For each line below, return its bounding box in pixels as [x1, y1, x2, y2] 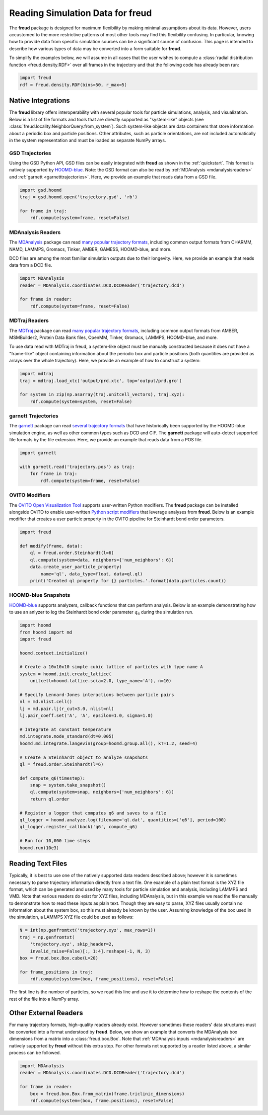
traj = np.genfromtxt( [19, 934, 75, 940]
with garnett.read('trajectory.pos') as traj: [19, 464, 135, 470]
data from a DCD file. [9, 262, 53, 268]
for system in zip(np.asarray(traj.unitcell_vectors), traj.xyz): [19, 392, 185, 398]
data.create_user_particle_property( [30, 564, 122, 570]
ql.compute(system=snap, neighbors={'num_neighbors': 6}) [30, 789, 174, 795]
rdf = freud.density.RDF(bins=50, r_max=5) [19, 82, 128, 87]
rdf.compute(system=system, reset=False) [30, 398, 133, 404]
